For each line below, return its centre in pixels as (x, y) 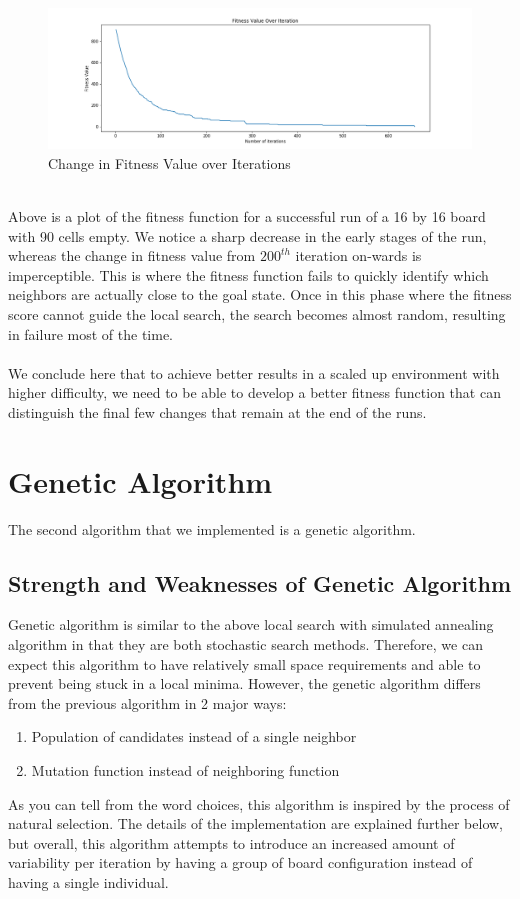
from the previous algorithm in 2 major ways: (147, 702)
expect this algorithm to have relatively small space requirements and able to (244, 663)
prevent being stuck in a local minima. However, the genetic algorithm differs (244, 683)
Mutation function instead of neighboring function (185, 769)
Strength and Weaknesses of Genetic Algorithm (260, 582)
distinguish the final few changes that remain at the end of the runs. (217, 411)
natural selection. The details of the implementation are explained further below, (255, 823)
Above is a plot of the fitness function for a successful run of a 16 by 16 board (247, 215)
